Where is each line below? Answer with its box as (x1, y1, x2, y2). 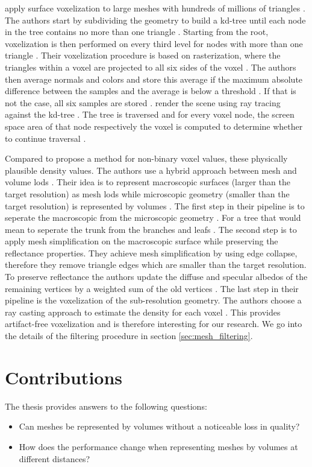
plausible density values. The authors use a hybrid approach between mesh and (5, 164, 297, 176)
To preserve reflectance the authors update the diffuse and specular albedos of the (5, 270, 308, 283)
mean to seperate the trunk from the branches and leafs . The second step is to (5, 223, 297, 235)
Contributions (5, 364, 123, 389)
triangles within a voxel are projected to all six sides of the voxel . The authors (5, 60, 296, 73)
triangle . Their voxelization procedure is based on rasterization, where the (5, 49, 281, 62)
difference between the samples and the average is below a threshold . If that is (5, 84, 296, 97)
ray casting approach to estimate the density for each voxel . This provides (5, 305, 281, 318)
